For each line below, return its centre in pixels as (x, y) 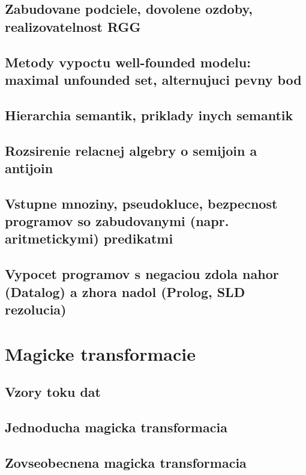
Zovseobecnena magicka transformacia (126, 462)
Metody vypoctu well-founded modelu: (128, 62)
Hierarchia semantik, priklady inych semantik (149, 115)
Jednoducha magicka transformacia (116, 427)
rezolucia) (36, 309)
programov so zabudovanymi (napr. (117, 221)
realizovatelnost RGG (73, 26)
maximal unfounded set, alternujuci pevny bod (153, 79)
